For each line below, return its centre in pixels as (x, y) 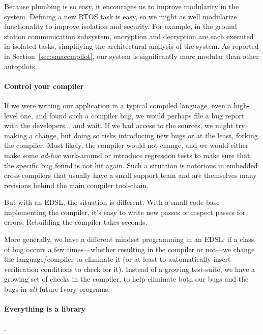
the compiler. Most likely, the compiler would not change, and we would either (126, 145)
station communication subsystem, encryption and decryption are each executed (129, 36)
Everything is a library (45, 309)
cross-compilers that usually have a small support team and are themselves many (130, 175)
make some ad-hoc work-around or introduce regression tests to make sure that (127, 155)
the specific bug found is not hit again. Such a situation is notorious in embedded (131, 165)
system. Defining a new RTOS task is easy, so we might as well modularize (121, 16)
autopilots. (21, 66)
